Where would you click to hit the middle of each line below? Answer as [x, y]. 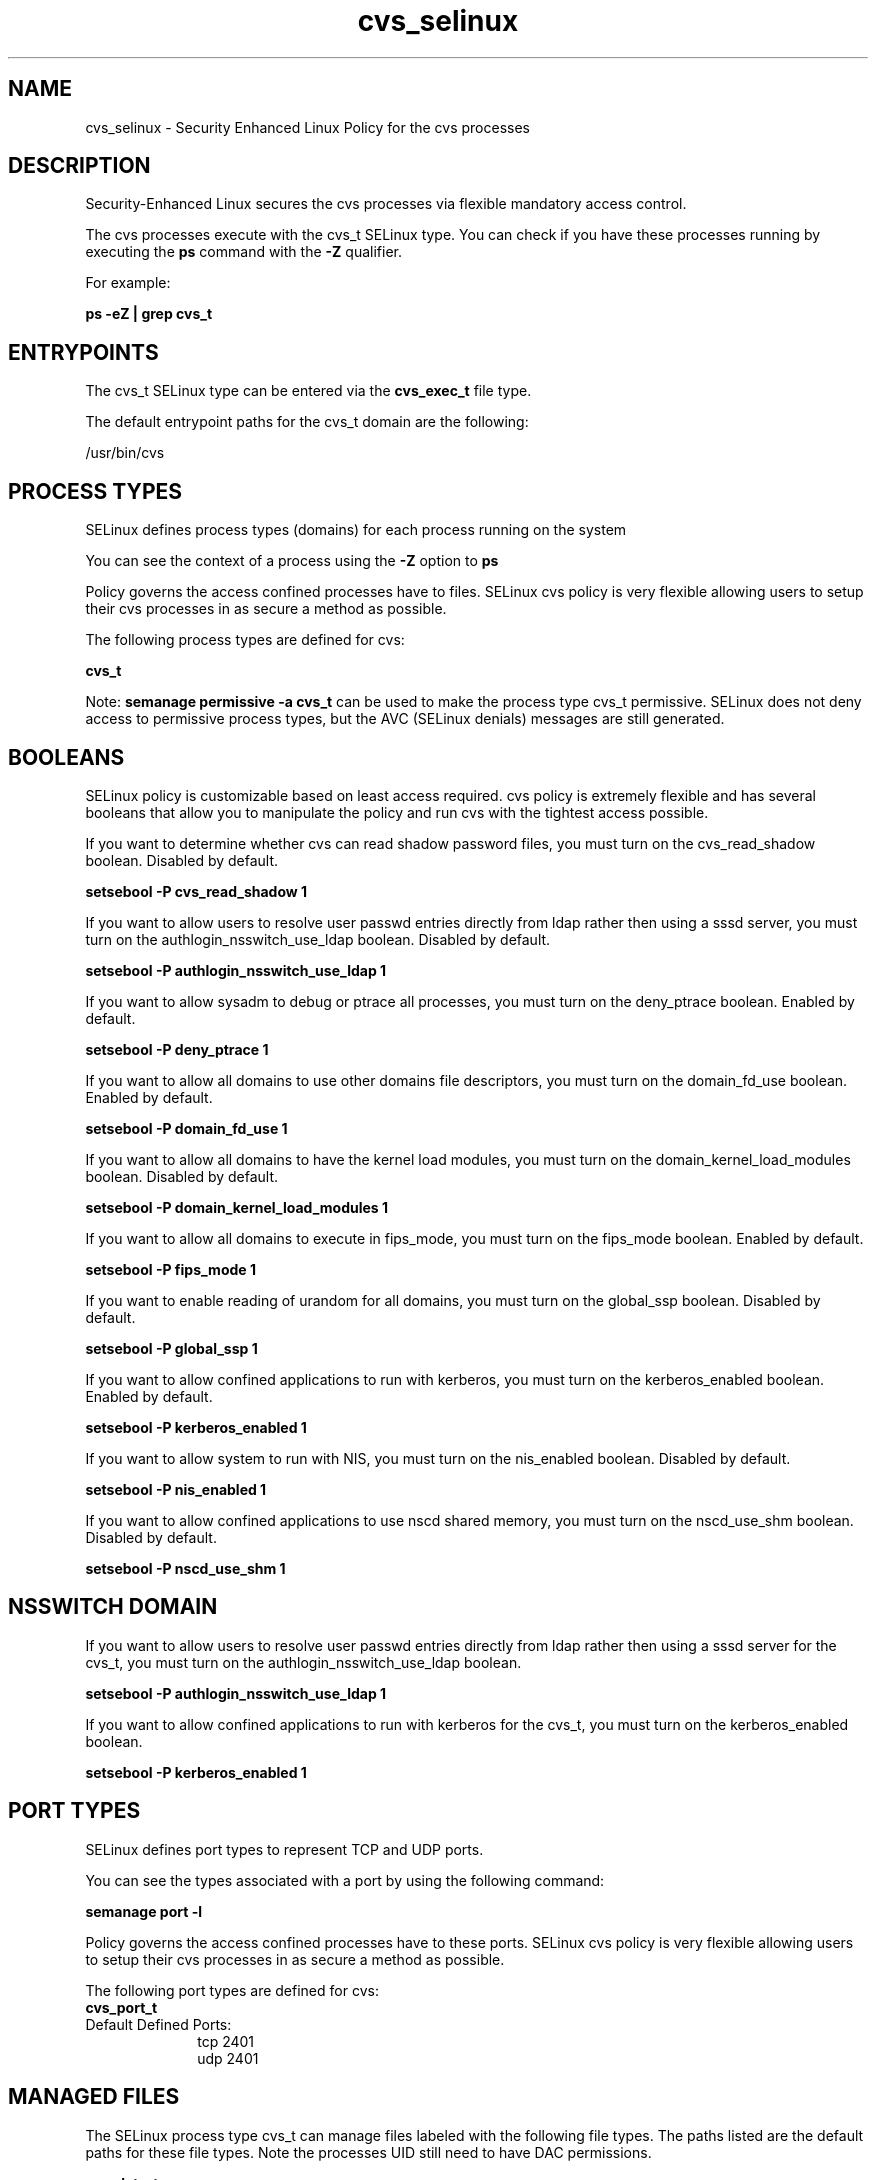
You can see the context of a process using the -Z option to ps [292, 561]
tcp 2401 [226, 2041]
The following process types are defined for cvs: [245, 640]
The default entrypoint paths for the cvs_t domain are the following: [307, 422]
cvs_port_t [121, 2007]
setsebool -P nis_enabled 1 [176, 1489]
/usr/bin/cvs [125, 453]
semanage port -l [143, 1911]
